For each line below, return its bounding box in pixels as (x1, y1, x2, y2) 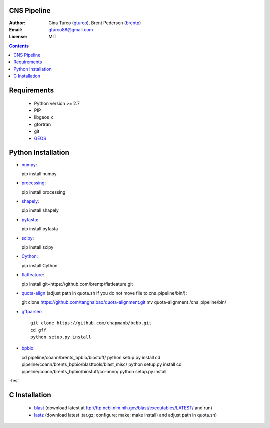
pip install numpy (21, 170, 57, 177)
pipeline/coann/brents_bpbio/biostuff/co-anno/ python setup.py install (21, 368, 167, 374)
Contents (9, 43, 29, 49)
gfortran (34, 121, 51, 127)
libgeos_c (34, 114, 54, 120)
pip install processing (21, 189, 66, 195)
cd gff (30, 327, 47, 333)
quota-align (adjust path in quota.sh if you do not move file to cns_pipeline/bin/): (21, 290, 187, 296)
